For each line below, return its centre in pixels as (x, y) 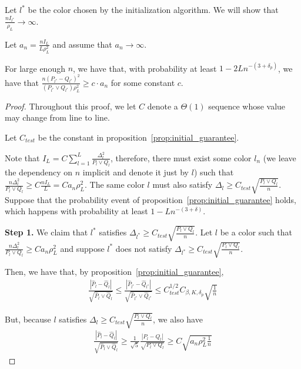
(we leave (280, 157)
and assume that (82, 44)
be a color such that (256, 232)
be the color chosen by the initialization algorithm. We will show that (153, 9)
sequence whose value (247, 106)
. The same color (114, 184)
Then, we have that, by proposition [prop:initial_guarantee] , (114, 272)
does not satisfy (144, 248)
